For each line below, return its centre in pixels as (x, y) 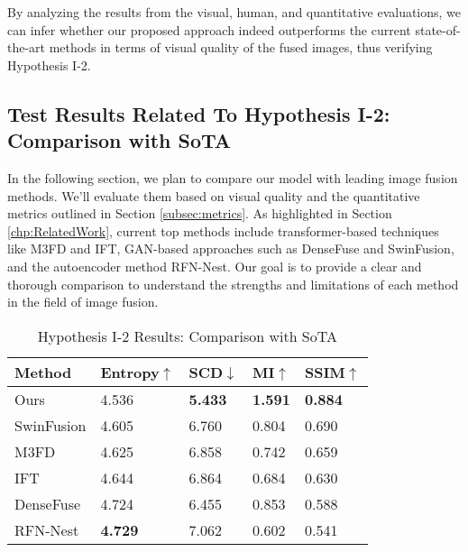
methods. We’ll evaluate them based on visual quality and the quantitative (214, 195)
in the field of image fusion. (83, 302)
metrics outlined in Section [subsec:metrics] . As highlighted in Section (200, 213)
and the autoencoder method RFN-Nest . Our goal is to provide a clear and (215, 266)
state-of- (438, 29)
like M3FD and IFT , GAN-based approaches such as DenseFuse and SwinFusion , (231, 248)
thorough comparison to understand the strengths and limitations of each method (233, 284)
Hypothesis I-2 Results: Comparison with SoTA (187, 336)
